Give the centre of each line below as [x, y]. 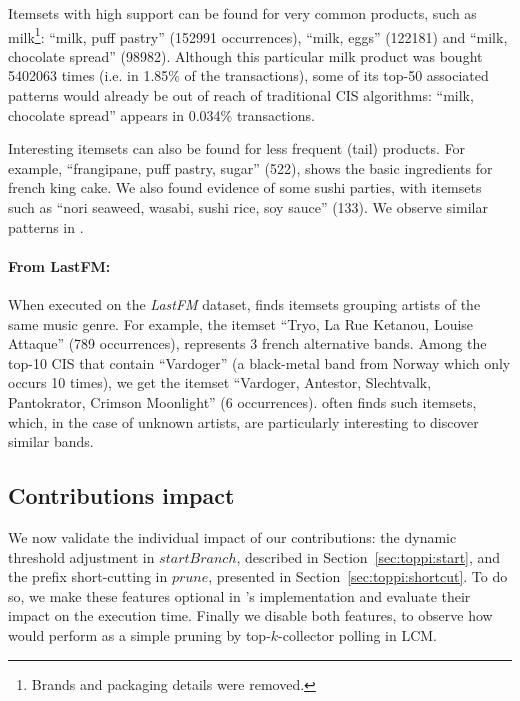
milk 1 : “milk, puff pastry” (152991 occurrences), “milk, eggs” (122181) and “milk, [258, 35]
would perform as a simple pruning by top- [139, 634]
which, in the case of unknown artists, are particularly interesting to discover [243, 421]
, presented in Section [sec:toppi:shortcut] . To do [358, 576]
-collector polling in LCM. [358, 634]
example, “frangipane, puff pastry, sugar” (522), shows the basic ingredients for [250, 167]
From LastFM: [59, 265]
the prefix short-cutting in [88, 576]
